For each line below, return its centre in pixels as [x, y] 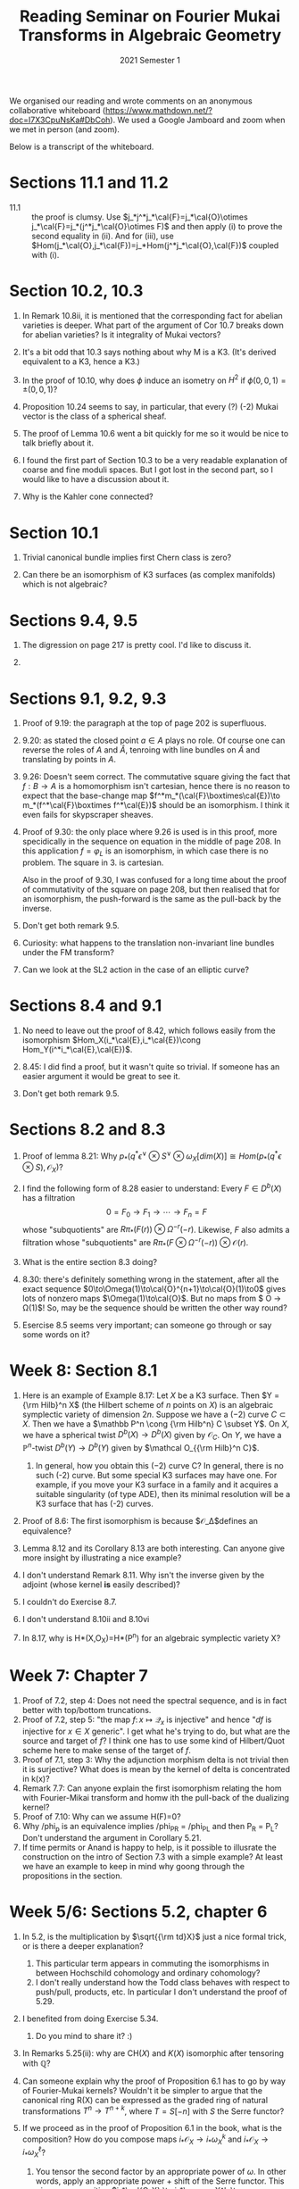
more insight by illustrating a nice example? [102, 1557]
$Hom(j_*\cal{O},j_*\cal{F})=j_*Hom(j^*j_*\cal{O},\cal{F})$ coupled [155, 245]
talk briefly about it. [58, 443]
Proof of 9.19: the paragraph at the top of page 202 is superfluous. [144, 723]
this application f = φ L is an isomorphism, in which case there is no [145, 852]
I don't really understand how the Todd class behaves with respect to [162, 1982]
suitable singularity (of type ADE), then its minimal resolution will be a [163, 1494]
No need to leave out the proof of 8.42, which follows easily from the [149, 1031]
